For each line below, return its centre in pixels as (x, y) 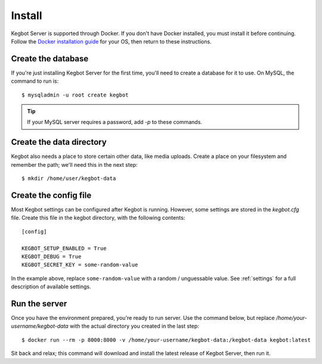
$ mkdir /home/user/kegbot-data (69, 178)
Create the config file (51, 195)
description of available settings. (51, 287)
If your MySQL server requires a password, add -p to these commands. (115, 122)
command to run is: (35, 81)
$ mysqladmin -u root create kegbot (75, 95)
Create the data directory (59, 142)
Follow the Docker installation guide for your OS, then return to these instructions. (111, 41)
